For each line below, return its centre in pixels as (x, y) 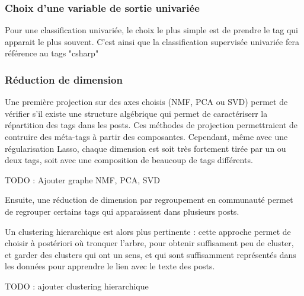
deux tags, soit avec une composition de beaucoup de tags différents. (129, 160)
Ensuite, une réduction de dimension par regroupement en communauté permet (149, 200)
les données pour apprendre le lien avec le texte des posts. (110, 266)
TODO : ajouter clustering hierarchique (77, 286)
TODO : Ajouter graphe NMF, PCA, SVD (82, 179)
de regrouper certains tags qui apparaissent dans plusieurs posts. (122, 211)
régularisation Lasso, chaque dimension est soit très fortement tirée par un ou (145, 148)
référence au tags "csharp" (52, 53)
